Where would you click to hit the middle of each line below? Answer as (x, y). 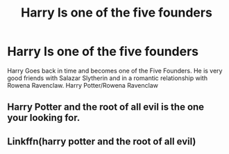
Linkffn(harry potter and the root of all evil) (102, 141)
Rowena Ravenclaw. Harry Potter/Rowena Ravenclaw (83, 85)
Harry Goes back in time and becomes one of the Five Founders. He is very (115, 70)
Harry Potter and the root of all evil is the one (106, 107)
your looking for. (44, 118)
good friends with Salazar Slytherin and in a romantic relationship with (108, 78)
